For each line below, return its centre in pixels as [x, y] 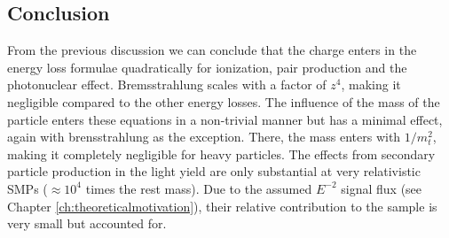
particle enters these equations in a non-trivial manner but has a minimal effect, [225, 119]
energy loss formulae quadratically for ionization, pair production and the [207, 67]
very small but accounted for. [87, 223]
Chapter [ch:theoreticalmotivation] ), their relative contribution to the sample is [222, 206]
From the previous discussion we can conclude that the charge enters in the [212, 50]
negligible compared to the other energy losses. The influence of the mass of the [224, 101]
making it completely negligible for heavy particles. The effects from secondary [221, 154]
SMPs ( [28, 188]
